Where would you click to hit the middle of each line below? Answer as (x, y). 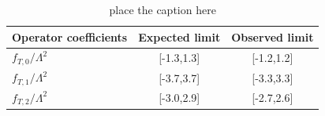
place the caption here (162, 9)
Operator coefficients (70, 36)
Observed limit (273, 36)
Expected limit (179, 36)
